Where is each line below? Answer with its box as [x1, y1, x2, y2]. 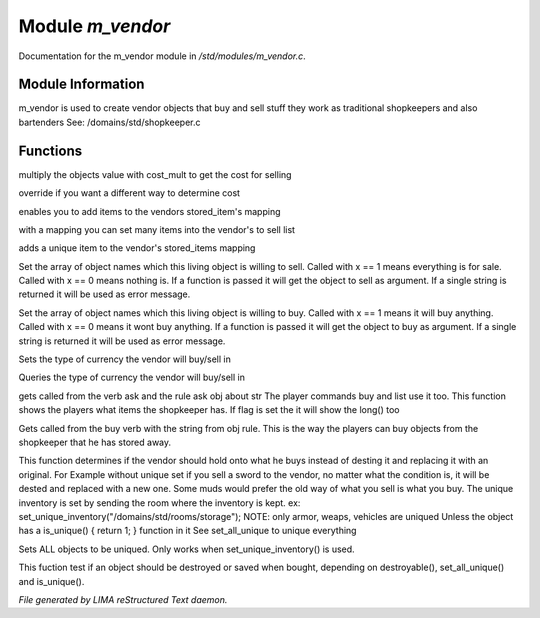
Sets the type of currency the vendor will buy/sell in [18, 353, 232, 365]
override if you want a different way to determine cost [18, 187, 240, 199]
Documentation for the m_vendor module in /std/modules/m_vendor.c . [18, 50, 307, 62]
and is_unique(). [18, 575, 85, 587]
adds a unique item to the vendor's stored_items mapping [18, 242, 256, 254]
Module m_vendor [18, 15, 171, 37]
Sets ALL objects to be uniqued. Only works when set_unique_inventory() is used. [18, 543, 355, 555]
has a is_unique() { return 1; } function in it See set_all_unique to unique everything [18, 525, 357, 537]
